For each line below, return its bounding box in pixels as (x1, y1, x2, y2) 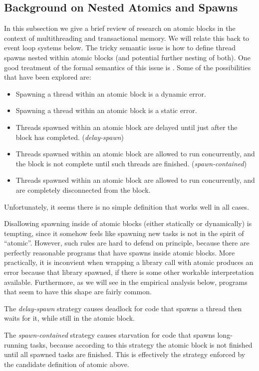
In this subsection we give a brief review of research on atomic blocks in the (4, 23, 236, 33)
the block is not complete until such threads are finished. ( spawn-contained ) (15, 158, 247, 168)
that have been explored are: (4, 72, 91, 82)
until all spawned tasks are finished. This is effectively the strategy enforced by (4, 349, 246, 360)
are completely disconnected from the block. (15, 184, 151, 195)
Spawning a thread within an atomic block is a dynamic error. (15, 88, 206, 99)
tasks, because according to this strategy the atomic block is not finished (30, 339, 253, 350)
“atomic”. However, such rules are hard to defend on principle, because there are (4, 238, 250, 248)
